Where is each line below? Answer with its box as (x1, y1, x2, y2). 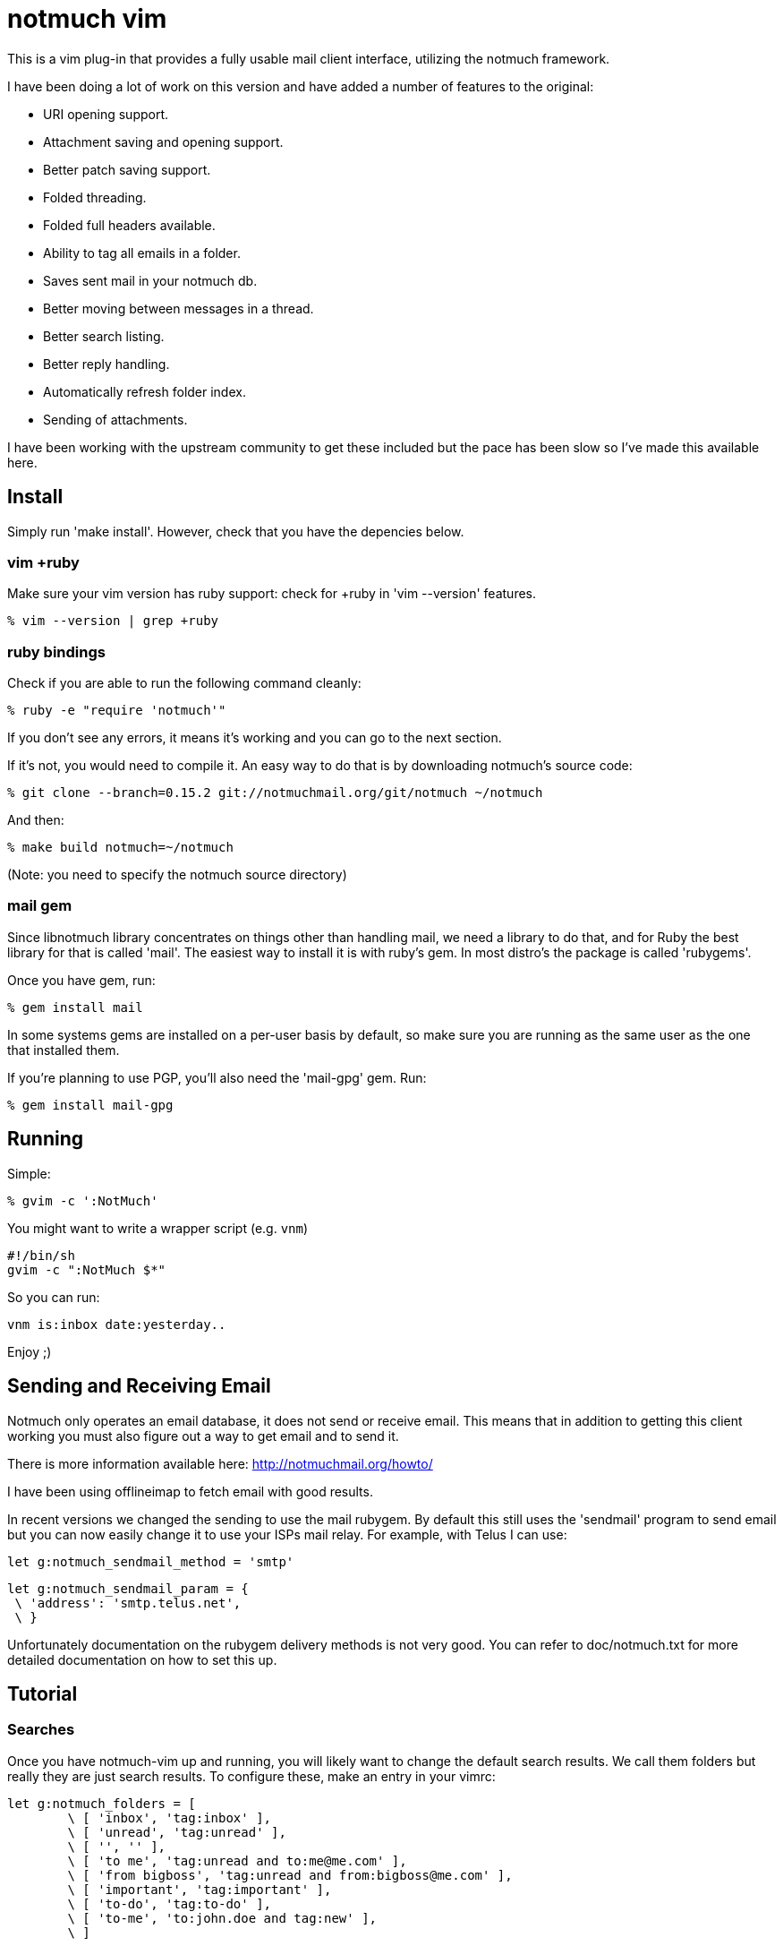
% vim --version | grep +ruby (7, 613, 219, 629)
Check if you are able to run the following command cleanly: (7, 675, 362, 691)
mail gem (7, 896, 72, 915)
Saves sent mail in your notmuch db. (43, 272, 258, 288)
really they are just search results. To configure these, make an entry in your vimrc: (7, 1768, 496, 1784)
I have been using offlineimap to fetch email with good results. (7, 1483, 373, 1499)
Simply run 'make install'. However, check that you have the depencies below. (7, 523, 464, 539)
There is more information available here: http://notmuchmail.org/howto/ (7, 1455, 433, 1471)
